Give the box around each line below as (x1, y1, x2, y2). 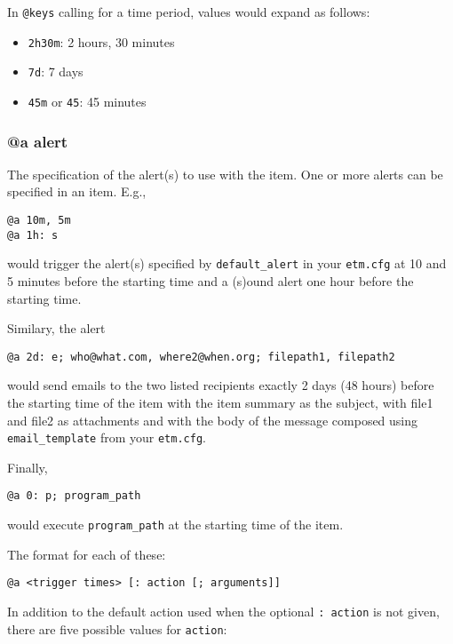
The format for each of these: (7, 545, 166, 563)
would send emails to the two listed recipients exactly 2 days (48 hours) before (7, 376, 434, 394)
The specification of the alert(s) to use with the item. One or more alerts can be (7, 164, 443, 183)
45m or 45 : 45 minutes (28, 91, 147, 110)
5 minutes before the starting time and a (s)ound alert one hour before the (7, 272, 414, 290)
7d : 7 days (28, 62, 83, 81)
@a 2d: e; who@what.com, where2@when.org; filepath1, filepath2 (7, 350, 395, 363)
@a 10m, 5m (7, 214, 71, 227)
